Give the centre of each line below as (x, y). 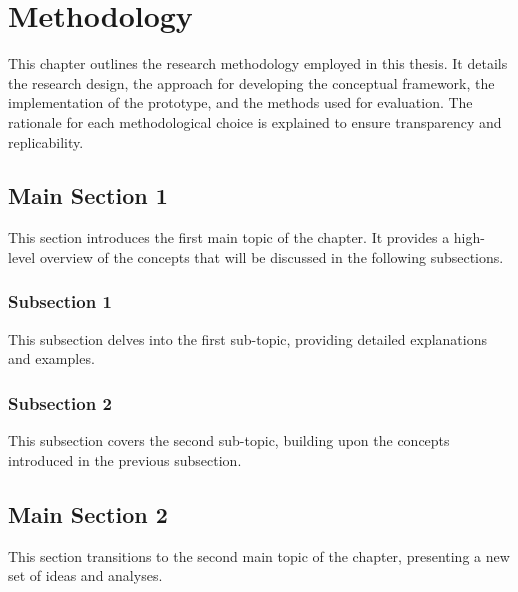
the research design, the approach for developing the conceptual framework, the (251, 82)
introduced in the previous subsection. (125, 459)
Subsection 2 (60, 402)
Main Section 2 (88, 513)
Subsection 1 (60, 301)
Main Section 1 (88, 195)
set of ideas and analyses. (85, 575)
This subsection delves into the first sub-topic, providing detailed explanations (247, 338)
